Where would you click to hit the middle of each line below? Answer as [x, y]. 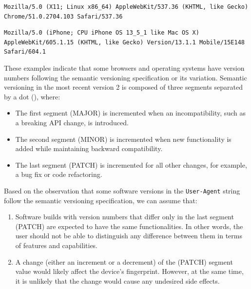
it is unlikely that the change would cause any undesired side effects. [117, 280]
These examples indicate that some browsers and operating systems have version [124, 67]
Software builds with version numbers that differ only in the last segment [125, 217]
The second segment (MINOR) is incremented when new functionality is [123, 139]
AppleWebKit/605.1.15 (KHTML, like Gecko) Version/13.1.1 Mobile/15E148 [124, 42]
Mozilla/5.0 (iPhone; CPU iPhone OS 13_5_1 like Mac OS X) [102, 33]
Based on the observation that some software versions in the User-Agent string [122, 190]
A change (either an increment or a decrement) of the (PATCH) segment [124, 261]
